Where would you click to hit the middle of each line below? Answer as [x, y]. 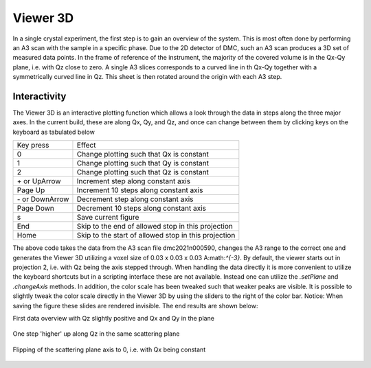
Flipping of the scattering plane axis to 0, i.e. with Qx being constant [109, 349]
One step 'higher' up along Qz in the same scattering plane [96, 334]
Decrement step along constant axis [135, 199]
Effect [86, 146]
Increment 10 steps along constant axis [140, 190]
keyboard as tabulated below [54, 132]
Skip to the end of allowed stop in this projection [155, 227]
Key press [33, 146]
